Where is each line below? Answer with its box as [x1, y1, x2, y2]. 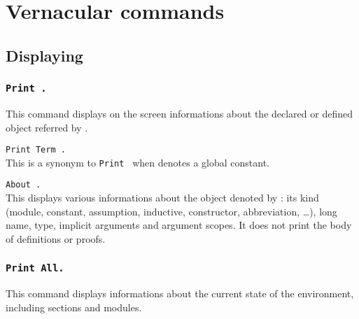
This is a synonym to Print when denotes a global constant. [6, 155, 269, 169]
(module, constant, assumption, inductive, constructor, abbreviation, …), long [6, 204, 337, 218]
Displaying [6, 44, 83, 66]
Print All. [6, 262, 64, 274]
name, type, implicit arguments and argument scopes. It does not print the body [6, 218, 352, 232]
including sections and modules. [6, 299, 142, 314]
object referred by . [6, 120, 88, 134]
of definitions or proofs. [6, 231, 106, 246]
